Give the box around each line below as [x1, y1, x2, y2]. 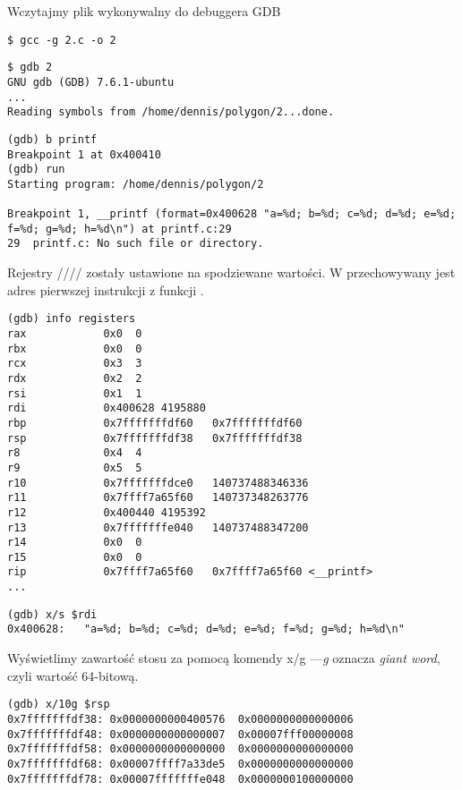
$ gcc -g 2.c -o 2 [7, 33, 116, 47]
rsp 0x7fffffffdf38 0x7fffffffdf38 [7, 431, 303, 445]
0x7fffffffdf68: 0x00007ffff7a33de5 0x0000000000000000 [7, 757, 354, 770]
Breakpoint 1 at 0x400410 [7, 148, 161, 161]
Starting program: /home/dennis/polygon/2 [7, 177, 264, 191]
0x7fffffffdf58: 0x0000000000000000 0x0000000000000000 [7, 743, 354, 756]
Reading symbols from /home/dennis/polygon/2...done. [7, 106, 335, 119]
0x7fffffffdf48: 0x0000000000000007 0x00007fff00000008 [7, 727, 354, 741]
